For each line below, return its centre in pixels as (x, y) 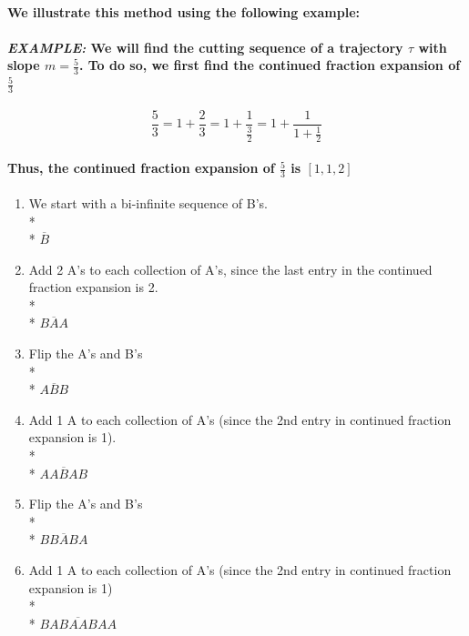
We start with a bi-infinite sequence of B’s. (148, 202)
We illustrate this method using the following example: (184, 11)
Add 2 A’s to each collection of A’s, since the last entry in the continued (230, 269)
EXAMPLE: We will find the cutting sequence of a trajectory (205, 47)
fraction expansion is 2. (93, 287)
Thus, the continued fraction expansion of (141, 168)
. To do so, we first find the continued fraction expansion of (270, 65)
